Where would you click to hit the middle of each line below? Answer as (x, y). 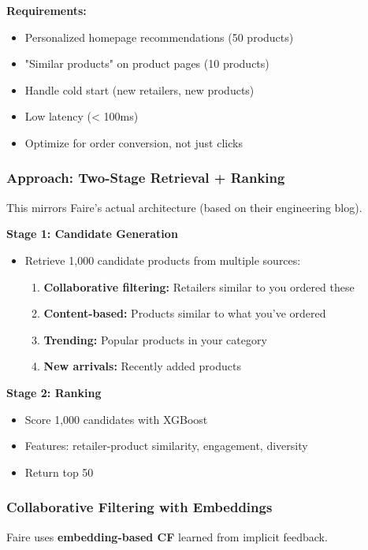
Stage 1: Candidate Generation (92, 234)
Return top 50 (59, 472)
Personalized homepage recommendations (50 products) (159, 37)
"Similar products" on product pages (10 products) (147, 63)
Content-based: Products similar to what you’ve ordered (185, 313)
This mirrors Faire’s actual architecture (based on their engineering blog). (184, 207)
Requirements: (46, 10)
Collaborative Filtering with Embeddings (139, 507)
